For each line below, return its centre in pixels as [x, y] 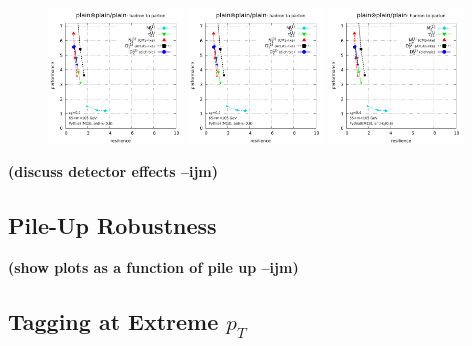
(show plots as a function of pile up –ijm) [153, 267]
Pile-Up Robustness [112, 225]
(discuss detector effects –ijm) [113, 171]
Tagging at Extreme [113, 321]
